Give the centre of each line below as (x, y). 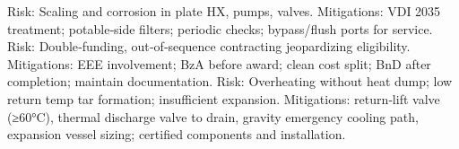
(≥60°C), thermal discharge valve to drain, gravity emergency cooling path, (213, 116)
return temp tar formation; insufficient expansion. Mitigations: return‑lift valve (224, 98)
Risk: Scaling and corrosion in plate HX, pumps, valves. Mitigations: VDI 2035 (224, 11)
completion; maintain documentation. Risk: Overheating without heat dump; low (230, 81)
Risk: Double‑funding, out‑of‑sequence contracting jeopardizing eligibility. (209, 46)
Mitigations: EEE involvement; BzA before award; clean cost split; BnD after (219, 63)
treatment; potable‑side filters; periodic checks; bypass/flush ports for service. (220, 28)
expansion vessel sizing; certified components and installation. (177, 134)
